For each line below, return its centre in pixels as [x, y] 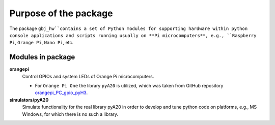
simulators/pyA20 [29, 100]
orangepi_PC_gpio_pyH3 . [61, 93]
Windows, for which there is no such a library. [70, 114]
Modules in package [42, 57]
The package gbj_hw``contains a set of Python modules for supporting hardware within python [129, 28]
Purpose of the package [61, 13]
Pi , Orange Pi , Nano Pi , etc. [42, 43]
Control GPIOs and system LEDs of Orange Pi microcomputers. [88, 76]
